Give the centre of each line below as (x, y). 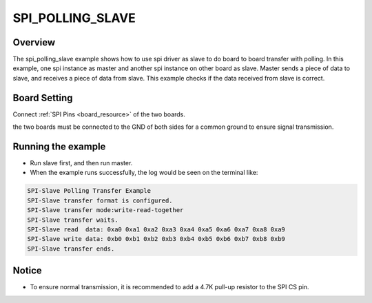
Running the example (59, 146)
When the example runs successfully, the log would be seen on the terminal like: (144, 173)
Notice (28, 271)
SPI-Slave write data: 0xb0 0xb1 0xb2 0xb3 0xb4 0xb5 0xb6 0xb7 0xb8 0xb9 (156, 239)
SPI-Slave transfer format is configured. (100, 200)
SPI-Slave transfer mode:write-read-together (105, 210)
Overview (34, 42)
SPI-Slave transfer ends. (71, 249)
